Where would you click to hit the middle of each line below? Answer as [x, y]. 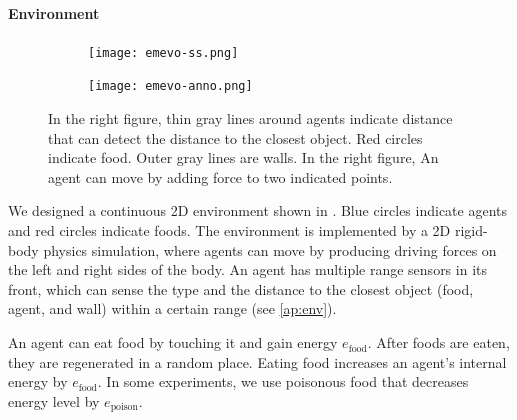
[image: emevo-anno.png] [170, 86]
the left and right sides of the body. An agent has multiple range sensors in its [247, 269]
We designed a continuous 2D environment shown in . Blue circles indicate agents [257, 210]
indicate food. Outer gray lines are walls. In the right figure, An [243, 157]
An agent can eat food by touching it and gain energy [173, 342]
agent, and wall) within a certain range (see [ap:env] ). [172, 308]
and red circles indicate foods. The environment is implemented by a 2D [229, 230]
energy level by [54, 400]
